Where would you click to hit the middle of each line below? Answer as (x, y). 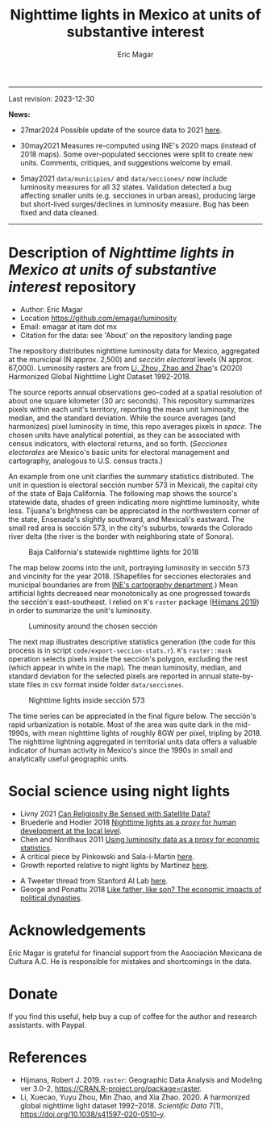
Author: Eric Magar (51, 309)
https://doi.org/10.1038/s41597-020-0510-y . (93, 1114)
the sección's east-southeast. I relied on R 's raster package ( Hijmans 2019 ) (134, 602)
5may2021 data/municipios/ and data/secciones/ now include (123, 178)
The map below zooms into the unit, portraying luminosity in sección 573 (129, 567)
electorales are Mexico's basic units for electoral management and (119, 452)
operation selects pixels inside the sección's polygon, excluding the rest (128, 658)
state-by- (238, 676)
